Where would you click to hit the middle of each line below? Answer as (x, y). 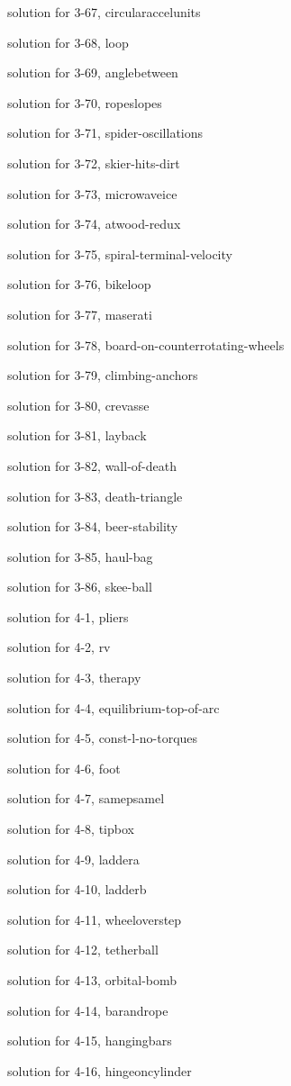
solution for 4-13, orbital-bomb (92, 980)
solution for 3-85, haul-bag (80, 556)
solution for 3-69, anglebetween (93, 72)
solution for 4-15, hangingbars (90, 1041)
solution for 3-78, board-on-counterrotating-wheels (146, 344)
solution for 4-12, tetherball (83, 950)
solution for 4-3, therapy (74, 678)
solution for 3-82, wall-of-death (92, 465)
